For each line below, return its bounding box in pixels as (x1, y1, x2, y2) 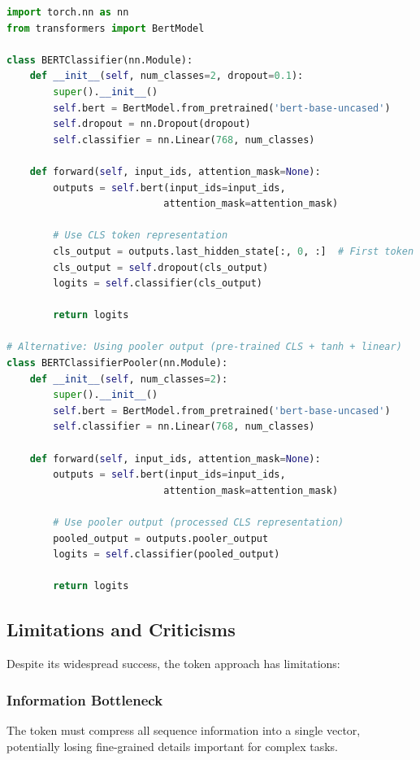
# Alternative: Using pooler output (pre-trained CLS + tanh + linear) (6, 341, 402, 353)
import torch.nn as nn (6, 7, 129, 18)
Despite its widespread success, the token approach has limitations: (6, 655, 340, 672)
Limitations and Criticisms (6, 617, 236, 642)
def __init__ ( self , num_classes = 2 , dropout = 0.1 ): (29, 70, 304, 82)
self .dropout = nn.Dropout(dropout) (53, 118, 251, 130)
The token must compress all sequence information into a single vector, (6, 721, 361, 738)
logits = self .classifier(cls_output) (53, 277, 263, 290)
